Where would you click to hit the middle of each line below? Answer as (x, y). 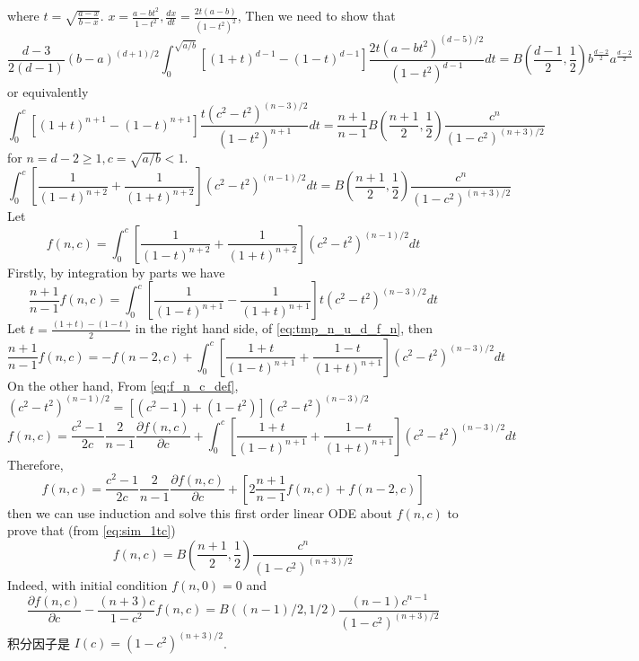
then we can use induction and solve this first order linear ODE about (200, 512)
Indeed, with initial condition (88, 584)
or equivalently (48, 92)
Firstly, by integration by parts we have (116, 272)
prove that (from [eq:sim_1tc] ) (92, 530)
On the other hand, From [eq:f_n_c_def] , (123, 385)
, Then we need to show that (316, 16)
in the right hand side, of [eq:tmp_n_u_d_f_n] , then (284, 328)
